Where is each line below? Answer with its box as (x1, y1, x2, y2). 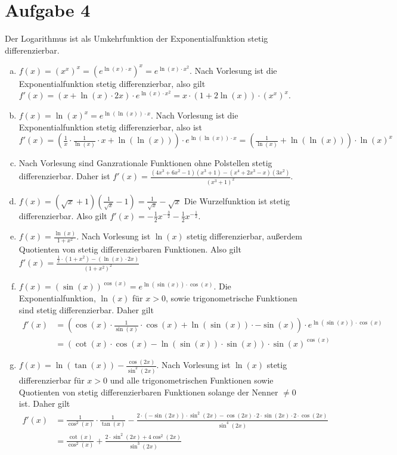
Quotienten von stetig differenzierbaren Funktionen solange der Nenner (18, 385, 278, 398)
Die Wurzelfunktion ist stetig (184, 194, 290, 207)
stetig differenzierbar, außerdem (187, 230, 302, 242)
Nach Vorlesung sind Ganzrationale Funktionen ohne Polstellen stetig (18, 157, 272, 169)
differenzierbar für (18, 374, 85, 386)
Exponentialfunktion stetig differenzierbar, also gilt (18, 77, 206, 89)
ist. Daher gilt (18, 397, 70, 410)
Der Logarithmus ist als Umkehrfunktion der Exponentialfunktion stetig (5, 32, 268, 45)
